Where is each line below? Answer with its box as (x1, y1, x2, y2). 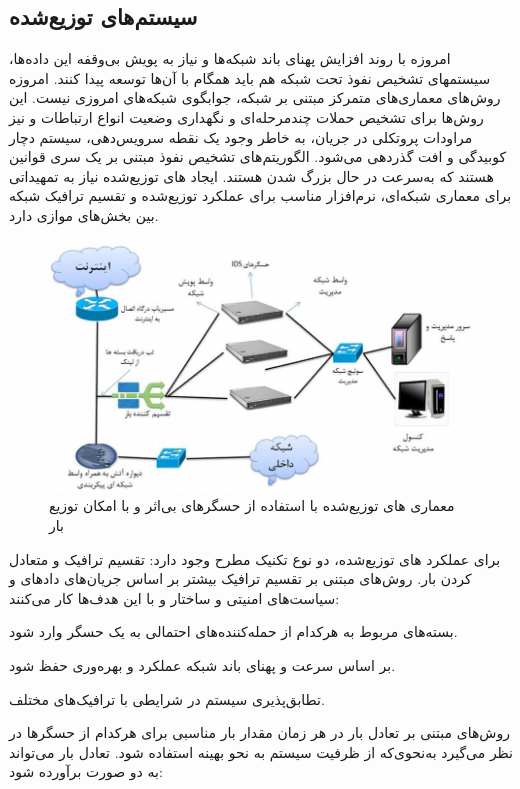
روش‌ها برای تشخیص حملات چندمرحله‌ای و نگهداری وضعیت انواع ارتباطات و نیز (9, 106, 484, 127)
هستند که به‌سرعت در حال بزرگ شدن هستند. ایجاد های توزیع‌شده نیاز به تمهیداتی (9, 165, 494, 186)
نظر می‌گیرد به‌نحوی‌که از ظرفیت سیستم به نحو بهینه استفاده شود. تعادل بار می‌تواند (9, 741, 513, 762)
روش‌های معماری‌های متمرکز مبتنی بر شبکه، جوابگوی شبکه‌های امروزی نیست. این (9, 87, 501, 108)
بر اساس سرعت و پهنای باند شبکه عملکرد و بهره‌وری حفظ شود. (9, 655, 396, 676)
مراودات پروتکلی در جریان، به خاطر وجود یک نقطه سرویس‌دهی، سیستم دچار (9, 126, 473, 147)
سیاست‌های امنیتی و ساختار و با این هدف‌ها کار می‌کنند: (9, 587, 340, 608)
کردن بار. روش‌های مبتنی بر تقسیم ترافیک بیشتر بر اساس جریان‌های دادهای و (9, 568, 472, 589)
